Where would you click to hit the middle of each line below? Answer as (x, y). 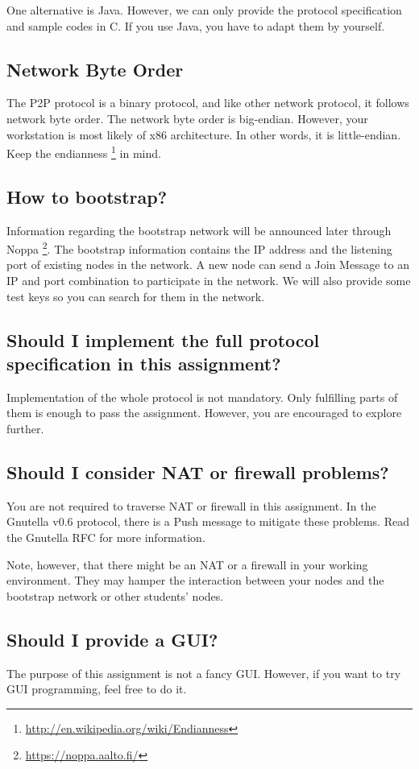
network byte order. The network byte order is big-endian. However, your (187, 118)
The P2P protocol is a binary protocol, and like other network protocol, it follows (208, 103)
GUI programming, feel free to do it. (97, 689)
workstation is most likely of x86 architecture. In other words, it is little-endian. (204, 134)
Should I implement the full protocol (163, 339)
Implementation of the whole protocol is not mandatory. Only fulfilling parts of (202, 397)
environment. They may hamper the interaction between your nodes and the (195, 580)
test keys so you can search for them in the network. (136, 296)
